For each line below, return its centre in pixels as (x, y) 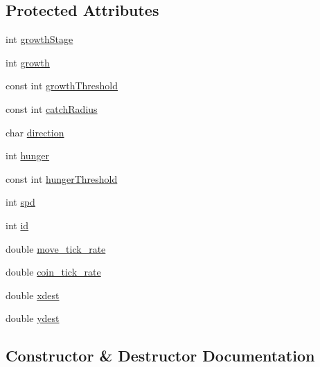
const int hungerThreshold (62, 178)
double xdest (33, 295)
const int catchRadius (52, 108)
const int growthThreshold (62, 86)
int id (17, 225)
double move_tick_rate (56, 248)
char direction (35, 132)
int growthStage (39, 39)
